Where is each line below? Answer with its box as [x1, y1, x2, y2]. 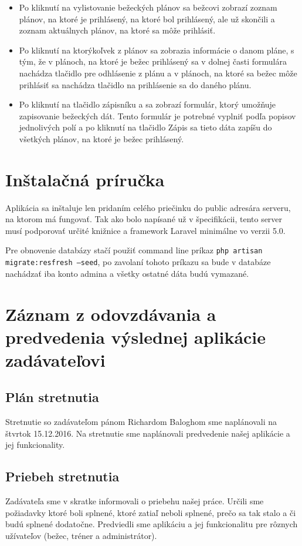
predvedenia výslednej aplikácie [5, 324, 266, 349]
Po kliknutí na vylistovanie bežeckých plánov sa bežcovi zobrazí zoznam [19, 1, 277, 13]
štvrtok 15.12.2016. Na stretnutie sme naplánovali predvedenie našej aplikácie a [5, 427, 290, 439]
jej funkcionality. [5, 438, 65, 451]
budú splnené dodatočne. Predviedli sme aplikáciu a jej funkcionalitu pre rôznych [5, 518, 298, 530]
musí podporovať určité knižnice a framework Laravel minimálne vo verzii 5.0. [5, 224, 286, 236]
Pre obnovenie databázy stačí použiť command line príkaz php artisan [5, 244, 263, 256]
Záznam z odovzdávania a [5, 302, 216, 326]
